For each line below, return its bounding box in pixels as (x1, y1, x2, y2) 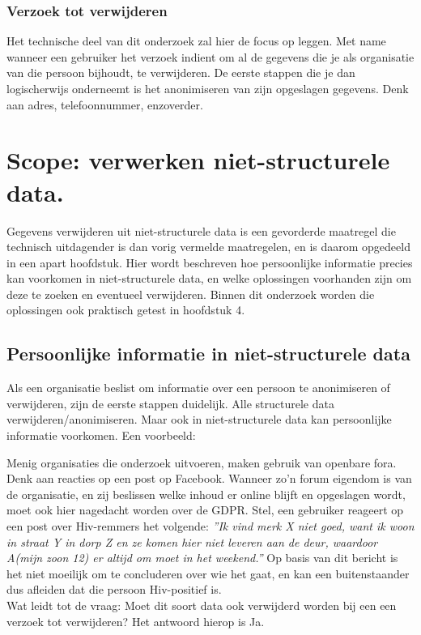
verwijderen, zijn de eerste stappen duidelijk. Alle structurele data (6, 394, 334, 411)
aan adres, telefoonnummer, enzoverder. (6, 96, 203, 113)
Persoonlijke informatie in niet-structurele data (6, 341, 410, 366)
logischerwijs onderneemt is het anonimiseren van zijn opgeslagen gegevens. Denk (6, 80, 409, 96)
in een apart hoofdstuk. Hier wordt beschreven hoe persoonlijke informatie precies (6, 254, 413, 271)
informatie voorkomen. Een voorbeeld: (6, 427, 196, 444)
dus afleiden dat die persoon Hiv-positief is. (6, 581, 222, 598)
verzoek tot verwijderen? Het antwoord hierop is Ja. (6, 612, 265, 629)
